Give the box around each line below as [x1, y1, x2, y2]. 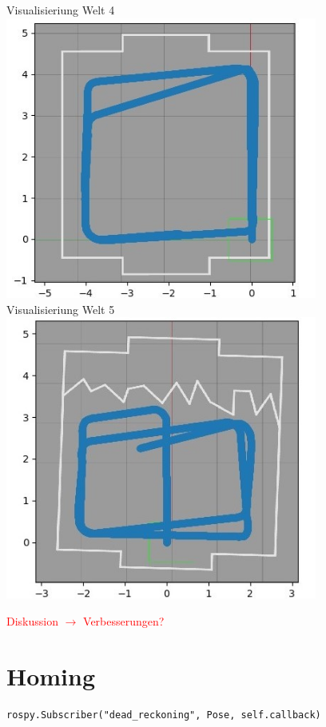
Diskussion [6, 613, 58, 630]
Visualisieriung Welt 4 [6, 2, 115, 18]
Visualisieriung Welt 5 [6, 300, 115, 317]
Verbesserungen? [83, 613, 165, 630]
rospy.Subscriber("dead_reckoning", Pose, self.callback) [6, 709, 321, 721]
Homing [6, 659, 96, 692]
